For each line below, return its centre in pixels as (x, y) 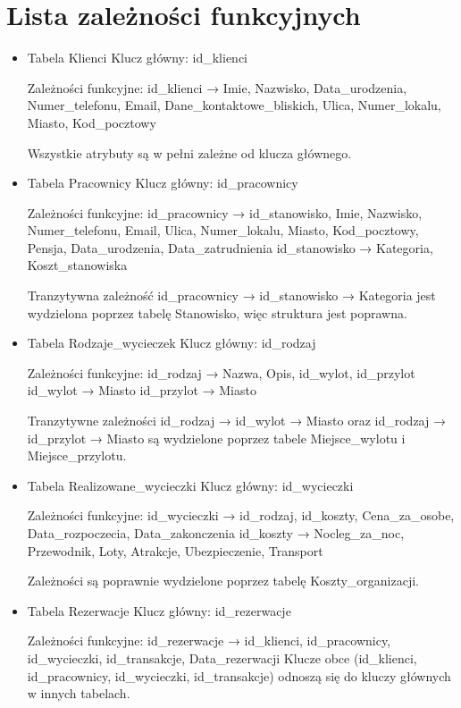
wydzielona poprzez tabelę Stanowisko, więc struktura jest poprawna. (217, 312)
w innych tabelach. (79, 693)
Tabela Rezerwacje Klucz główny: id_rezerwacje (159, 610)
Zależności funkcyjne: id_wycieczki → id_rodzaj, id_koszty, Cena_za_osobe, (241, 515)
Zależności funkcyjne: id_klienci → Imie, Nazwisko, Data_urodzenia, (217, 87)
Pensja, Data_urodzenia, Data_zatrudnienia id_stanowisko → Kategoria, (230, 247)
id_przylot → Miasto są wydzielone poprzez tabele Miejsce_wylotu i (216, 438)
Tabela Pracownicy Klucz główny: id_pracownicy (163, 183)
